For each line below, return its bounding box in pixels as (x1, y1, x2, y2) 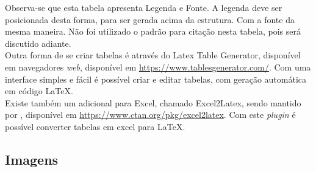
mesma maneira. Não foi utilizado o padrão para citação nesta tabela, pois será (5, 25, 301, 38)
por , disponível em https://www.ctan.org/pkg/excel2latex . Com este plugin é (5, 108, 296, 121)
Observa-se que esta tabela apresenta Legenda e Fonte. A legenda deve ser (5, 1, 282, 13)
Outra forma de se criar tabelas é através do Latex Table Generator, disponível (5, 49, 301, 61)
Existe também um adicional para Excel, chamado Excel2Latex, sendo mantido (5, 96, 301, 109)
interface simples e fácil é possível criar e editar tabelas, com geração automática (5, 72, 307, 85)
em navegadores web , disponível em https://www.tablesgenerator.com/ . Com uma (5, 60, 311, 73)
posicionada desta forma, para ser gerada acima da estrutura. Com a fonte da (5, 13, 295, 26)
